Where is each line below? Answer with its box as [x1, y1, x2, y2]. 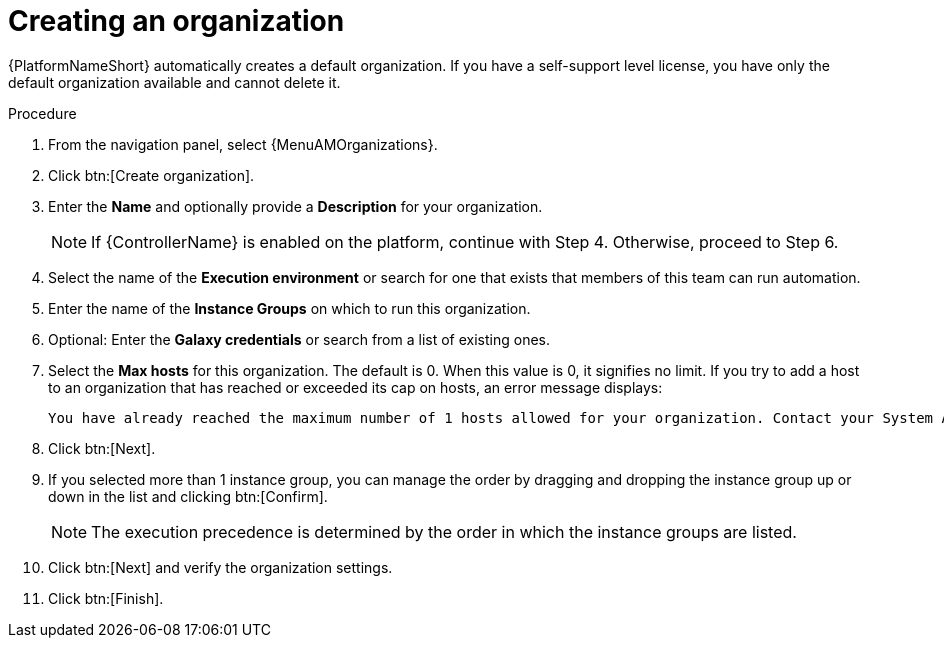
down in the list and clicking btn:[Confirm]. [48, 487, 328, 505]
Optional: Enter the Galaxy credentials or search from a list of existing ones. [48, 330, 550, 348]
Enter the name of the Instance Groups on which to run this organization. [48, 299, 531, 317]
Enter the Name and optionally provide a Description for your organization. [48, 197, 543, 215]
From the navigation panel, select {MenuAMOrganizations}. [48, 135, 438, 153]
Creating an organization [8, 4, 345, 38]
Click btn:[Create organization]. [48, 166, 255, 184]
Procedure [8, 104, 77, 122]
